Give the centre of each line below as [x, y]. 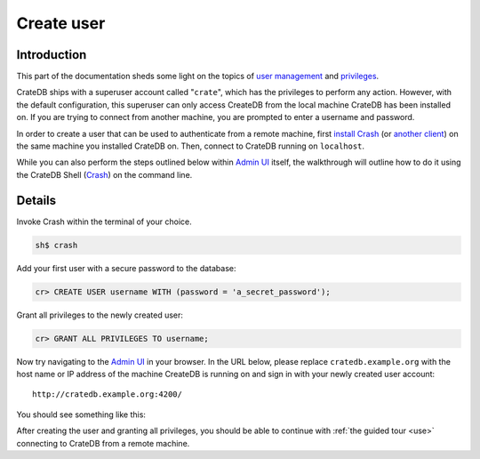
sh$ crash [56, 245]
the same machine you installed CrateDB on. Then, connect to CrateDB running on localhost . [190, 146]
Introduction [52, 55]
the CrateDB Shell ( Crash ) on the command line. [104, 174]
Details [36, 200]
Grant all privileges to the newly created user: [100, 315]
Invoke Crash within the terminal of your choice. [104, 221]
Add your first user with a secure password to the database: [126, 268]
